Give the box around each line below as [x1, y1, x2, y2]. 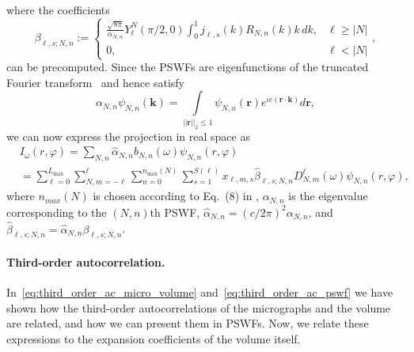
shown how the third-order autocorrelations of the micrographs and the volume [6, 299, 391, 316]
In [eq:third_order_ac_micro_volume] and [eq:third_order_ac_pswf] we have [6, 284, 393, 301]
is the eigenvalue [288, 187, 368, 204]
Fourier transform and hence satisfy [6, 74, 185, 90]
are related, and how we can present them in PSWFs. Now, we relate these [6, 315, 369, 331]
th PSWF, [150, 203, 200, 220]
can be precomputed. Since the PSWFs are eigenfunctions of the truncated [6, 59, 369, 75]
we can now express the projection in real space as [6, 127, 250, 144]
